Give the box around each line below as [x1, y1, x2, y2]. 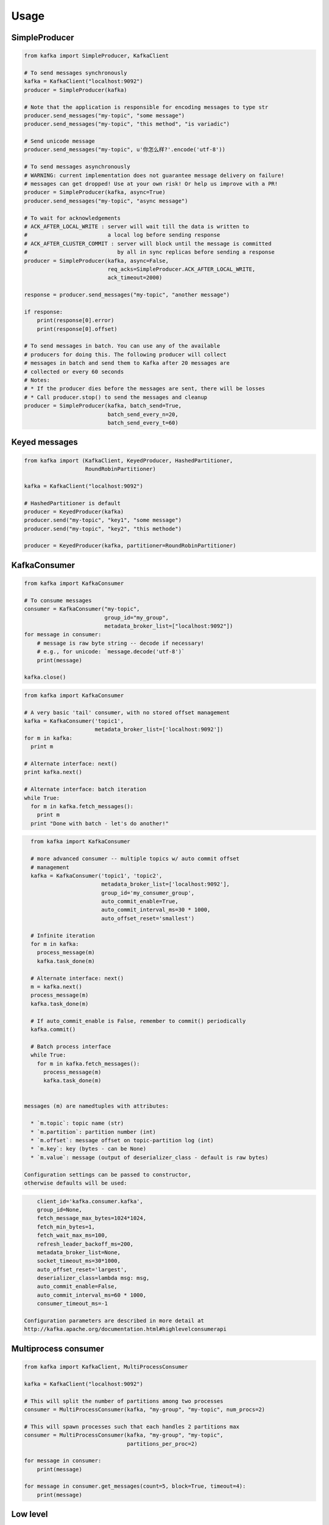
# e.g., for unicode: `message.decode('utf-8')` [37, 648, 185, 655]
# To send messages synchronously [24, 69, 127, 76]
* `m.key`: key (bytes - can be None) [30, 1146, 146, 1152]
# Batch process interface [30, 1043, 111, 1050]
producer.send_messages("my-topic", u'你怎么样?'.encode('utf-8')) [24, 146, 225, 153]
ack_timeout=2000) [107, 274, 163, 281]
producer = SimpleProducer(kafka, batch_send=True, [24, 403, 182, 409]
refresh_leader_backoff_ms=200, [37, 1240, 134, 1247]
